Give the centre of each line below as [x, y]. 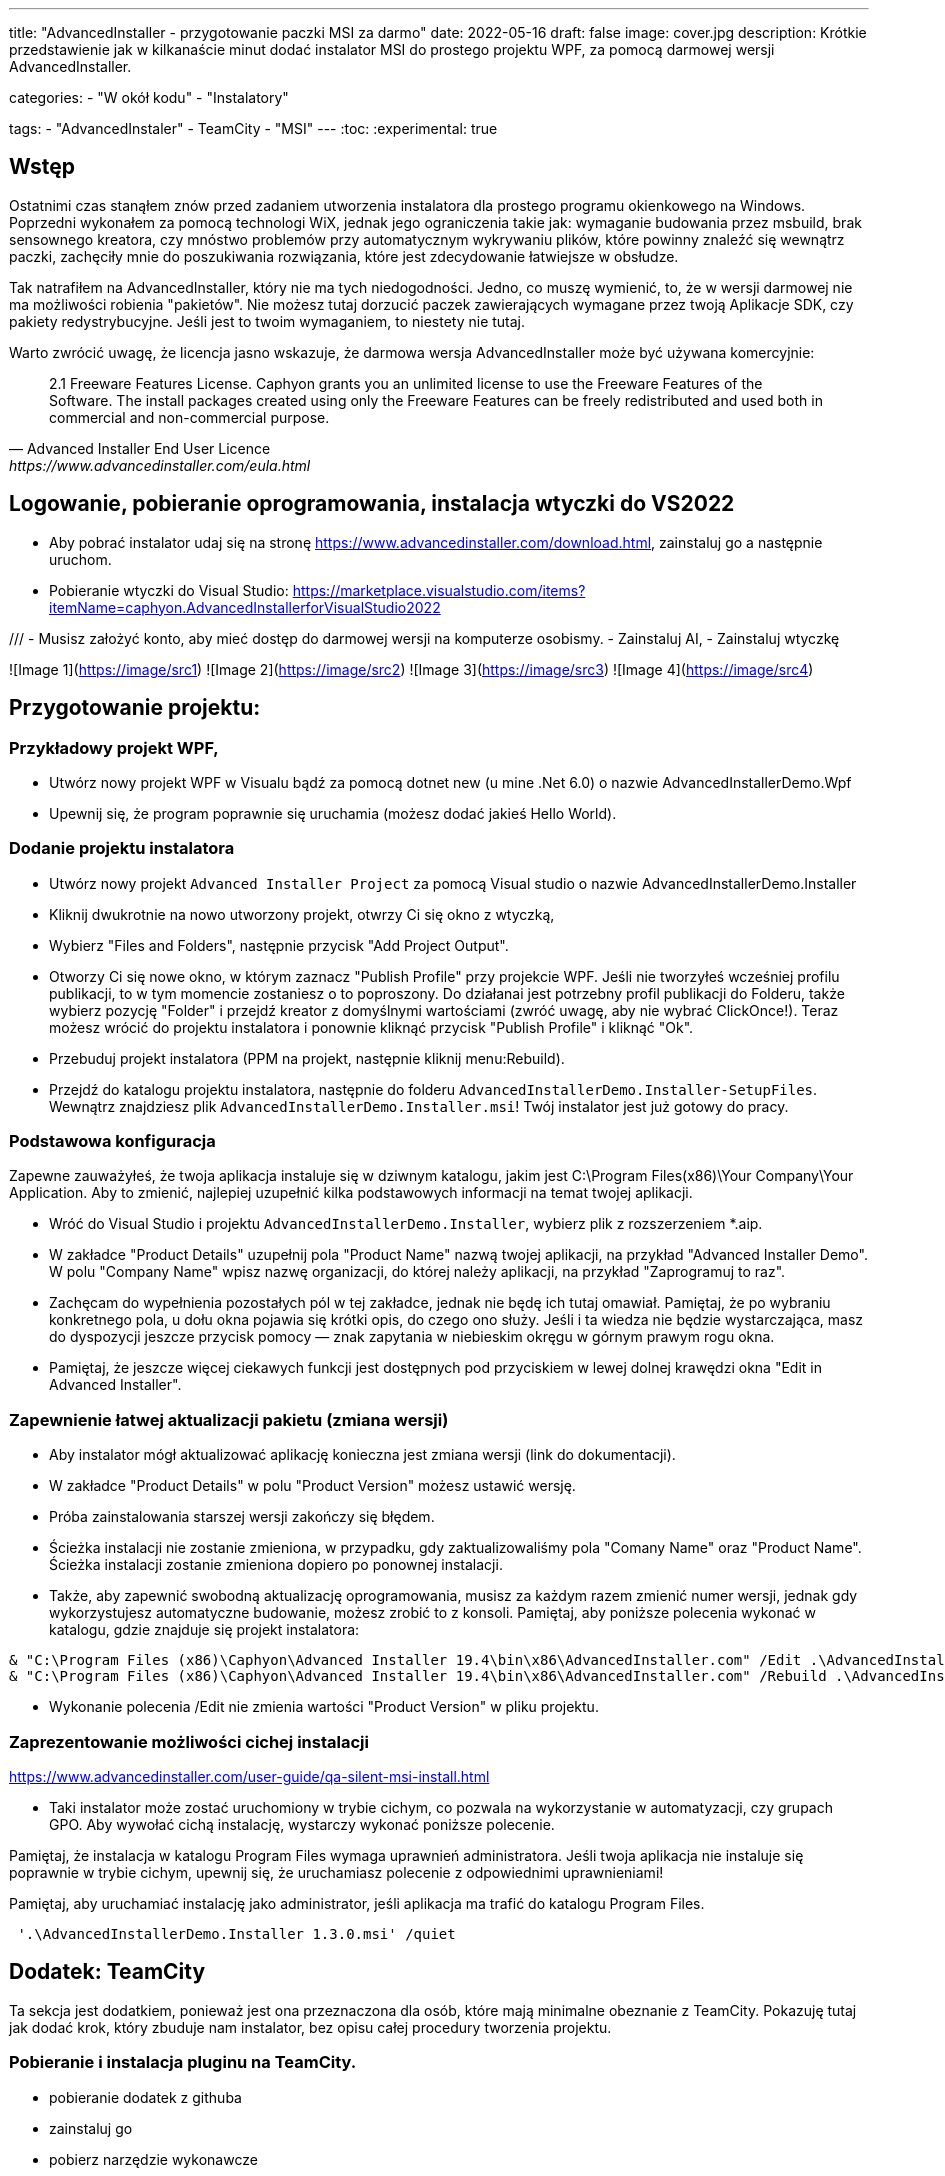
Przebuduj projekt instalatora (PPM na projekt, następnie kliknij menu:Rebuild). [307, 1058]
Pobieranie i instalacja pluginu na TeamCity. [183, 2062]
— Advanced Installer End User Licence [140, 448]
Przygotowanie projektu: [135, 708]
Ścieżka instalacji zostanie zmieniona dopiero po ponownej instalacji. [276, 1565]
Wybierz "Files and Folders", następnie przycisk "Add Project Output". [279, 945]
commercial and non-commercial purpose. [189, 417]
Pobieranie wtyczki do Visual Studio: [169, 590]
